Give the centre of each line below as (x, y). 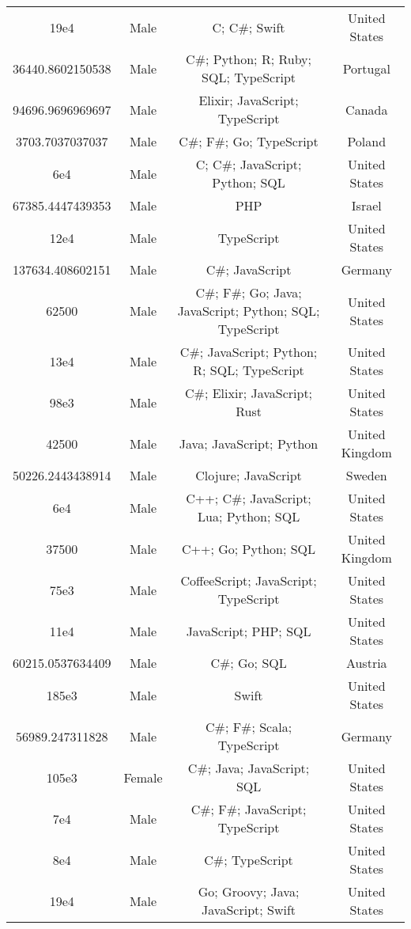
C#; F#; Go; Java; (249, 292)
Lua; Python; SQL (249, 516)
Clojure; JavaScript (249, 475)
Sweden (366, 475)
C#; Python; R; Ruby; (249, 59)
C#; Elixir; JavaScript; (249, 393)
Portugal (366, 68)
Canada (367, 109)
